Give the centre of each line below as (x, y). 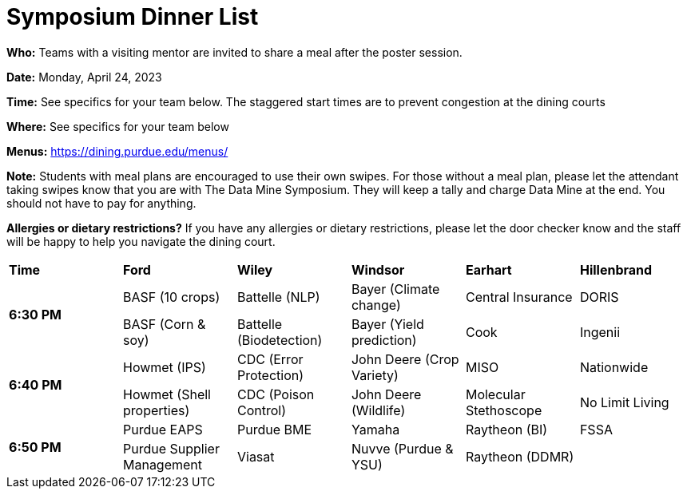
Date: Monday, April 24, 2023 (84, 77)
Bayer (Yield (387, 324)
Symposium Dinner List (133, 17)
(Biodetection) (280, 340)
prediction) (384, 340)
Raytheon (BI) (506, 429)
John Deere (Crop (405, 359)
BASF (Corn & (164, 324)
